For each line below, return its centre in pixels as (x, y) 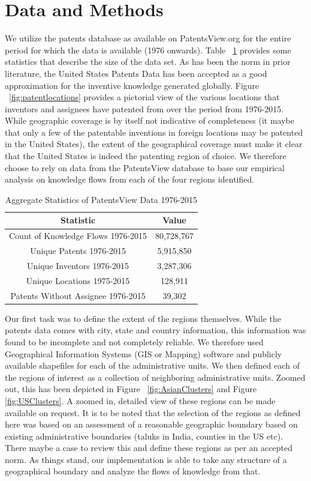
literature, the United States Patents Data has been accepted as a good (136, 73)
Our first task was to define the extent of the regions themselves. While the (143, 318)
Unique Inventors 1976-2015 (78, 265)
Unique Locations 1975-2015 (78, 280)
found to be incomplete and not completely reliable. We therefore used (134, 341)
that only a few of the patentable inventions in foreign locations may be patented (154, 132)
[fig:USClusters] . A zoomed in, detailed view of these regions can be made (140, 400)
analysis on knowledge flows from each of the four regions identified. (130, 179)
